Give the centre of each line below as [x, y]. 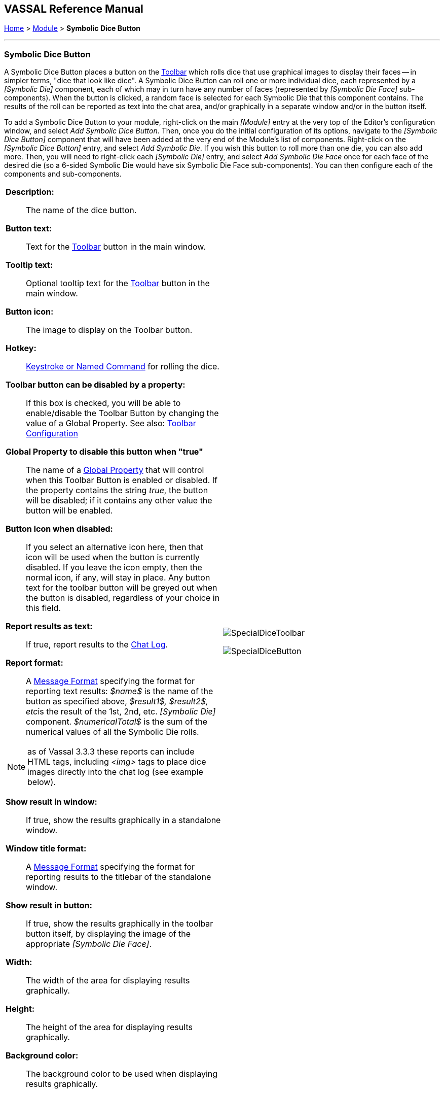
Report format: [34, 663]
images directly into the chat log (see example [115, 772]
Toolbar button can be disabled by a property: [96, 385]
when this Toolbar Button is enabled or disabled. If [122, 480]
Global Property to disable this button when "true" [104, 452]
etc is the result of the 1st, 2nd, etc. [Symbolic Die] [121, 712]
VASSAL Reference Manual [74, 9]
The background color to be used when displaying [122, 1074]
